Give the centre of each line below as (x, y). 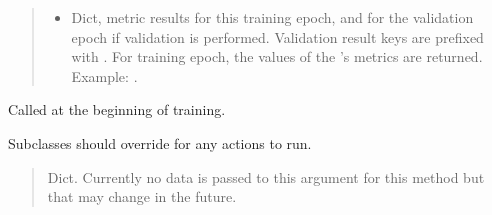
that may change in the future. (142, 196)
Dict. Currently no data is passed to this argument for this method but (266, 176)
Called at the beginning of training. (117, 109)
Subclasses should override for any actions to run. (160, 142)
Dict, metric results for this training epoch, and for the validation (272, 17)
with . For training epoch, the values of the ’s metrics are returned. (277, 56)
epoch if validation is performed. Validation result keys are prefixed (277, 36)
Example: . (104, 75)
